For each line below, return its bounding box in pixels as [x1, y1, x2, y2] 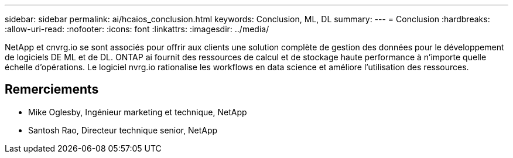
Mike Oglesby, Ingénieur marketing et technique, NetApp [28, 107, 247, 117]
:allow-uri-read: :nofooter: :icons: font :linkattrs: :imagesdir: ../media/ [5, 24, 269, 34]
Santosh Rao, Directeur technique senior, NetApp [28, 125, 218, 135]
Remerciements [5, 82, 99, 97]
